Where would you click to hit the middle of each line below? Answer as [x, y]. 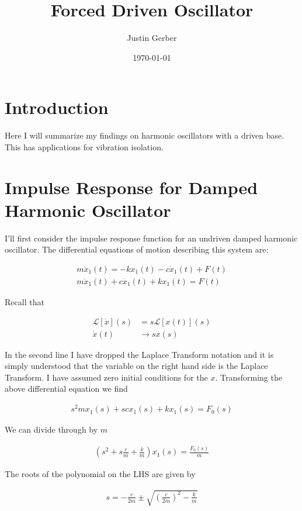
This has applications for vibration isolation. [84, 146]
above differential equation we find [66, 389]
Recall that [25, 302]
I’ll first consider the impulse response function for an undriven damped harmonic [151, 238]
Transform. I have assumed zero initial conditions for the [106, 377]
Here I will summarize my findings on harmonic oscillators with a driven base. [145, 135]
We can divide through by [51, 429]
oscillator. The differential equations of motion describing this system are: [137, 249]
